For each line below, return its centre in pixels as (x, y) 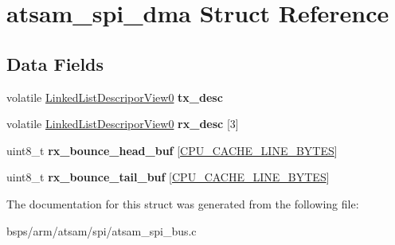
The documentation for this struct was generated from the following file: (183, 203)
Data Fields (55, 63)
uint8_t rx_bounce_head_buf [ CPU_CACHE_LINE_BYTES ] (172, 150)
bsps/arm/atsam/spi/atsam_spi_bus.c (102, 230)
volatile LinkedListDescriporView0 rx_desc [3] (123, 124)
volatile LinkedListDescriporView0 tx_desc (115, 97)
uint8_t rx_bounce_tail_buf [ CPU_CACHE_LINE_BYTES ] (168, 177)
